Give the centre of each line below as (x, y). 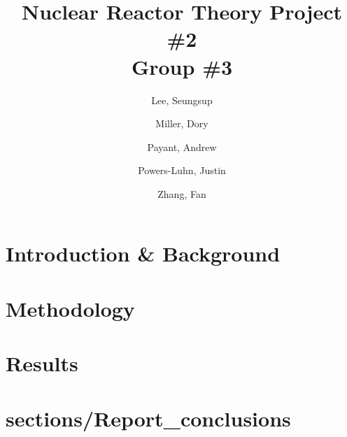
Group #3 (182, 66)
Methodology (70, 308)
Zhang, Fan (182, 193)
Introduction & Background (143, 253)
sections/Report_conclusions (148, 418)
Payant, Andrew (182, 146)
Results (42, 363)
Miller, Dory (182, 123)
